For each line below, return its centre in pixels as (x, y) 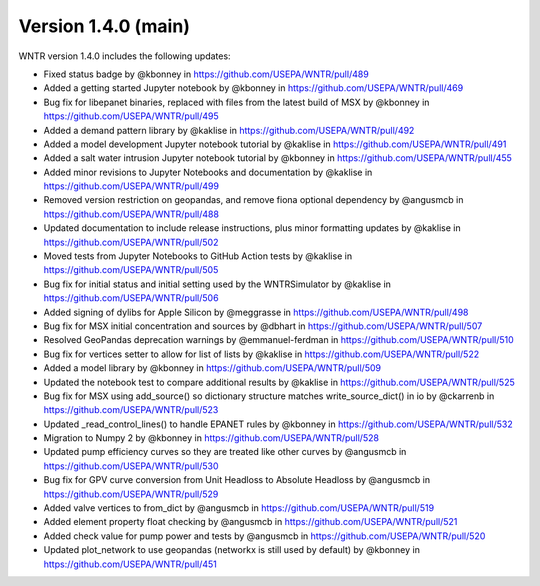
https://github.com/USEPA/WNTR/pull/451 (130, 564)
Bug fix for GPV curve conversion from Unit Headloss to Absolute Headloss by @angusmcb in (236, 480)
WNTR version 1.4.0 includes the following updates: (124, 56)
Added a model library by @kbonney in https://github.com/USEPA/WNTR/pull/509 (212, 368)
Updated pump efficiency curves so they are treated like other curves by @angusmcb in (225, 452)
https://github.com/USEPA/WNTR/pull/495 (131, 116)
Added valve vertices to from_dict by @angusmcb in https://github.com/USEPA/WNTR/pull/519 (239, 508)
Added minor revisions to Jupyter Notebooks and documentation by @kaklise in (208, 172)
